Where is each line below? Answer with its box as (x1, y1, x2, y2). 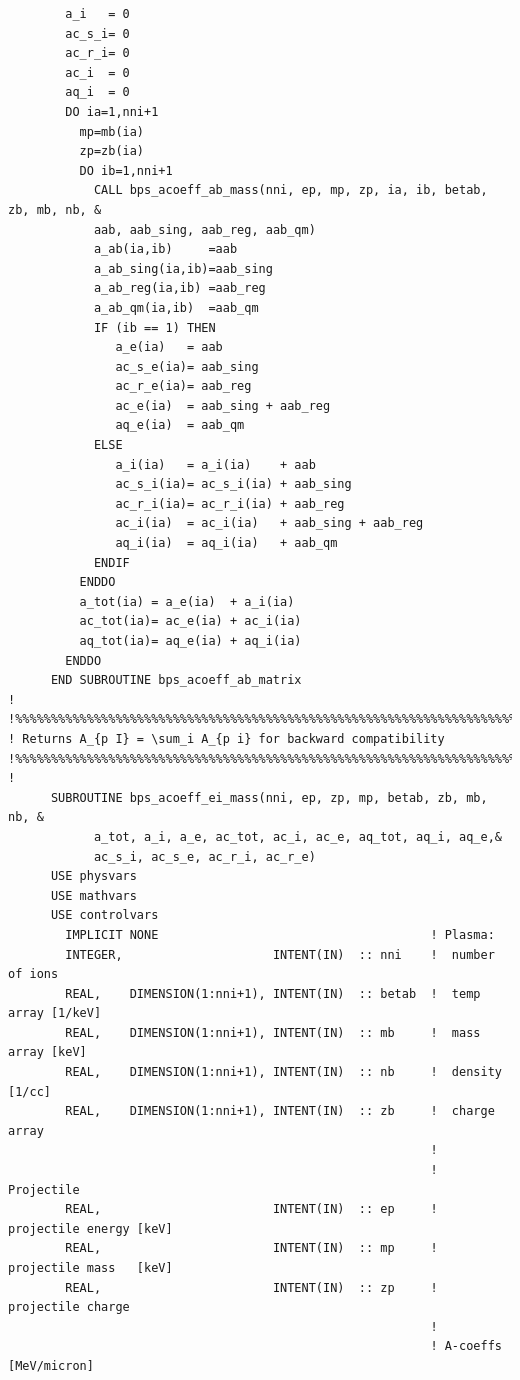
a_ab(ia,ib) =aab (93, 242, 238, 257)
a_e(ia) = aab (115, 340, 223, 355)
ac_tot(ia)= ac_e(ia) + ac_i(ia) (79, 614, 302, 629)
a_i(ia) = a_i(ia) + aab (115, 457, 316, 472)
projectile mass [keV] (8, 1261, 173, 1275)
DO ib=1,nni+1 (79, 163, 173, 178)
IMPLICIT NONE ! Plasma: (65, 927, 495, 942)
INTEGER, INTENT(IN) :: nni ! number (65, 947, 495, 962)
